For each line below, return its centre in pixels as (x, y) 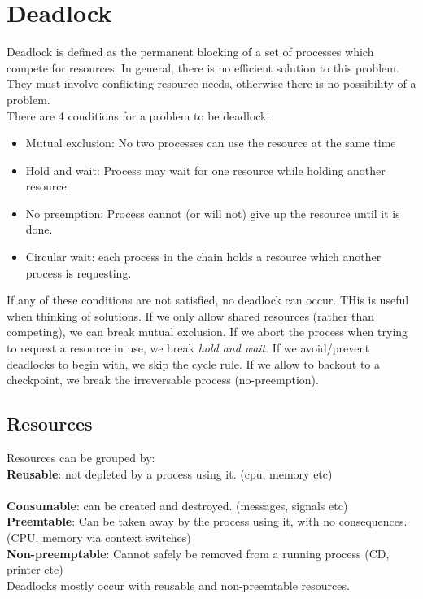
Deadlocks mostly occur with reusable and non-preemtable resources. (178, 585)
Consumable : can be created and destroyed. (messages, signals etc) (177, 505)
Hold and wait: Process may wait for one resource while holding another (205, 170)
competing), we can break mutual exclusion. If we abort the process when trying (207, 332)
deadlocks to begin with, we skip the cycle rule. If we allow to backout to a (194, 363)
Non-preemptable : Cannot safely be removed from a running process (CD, (198, 553)
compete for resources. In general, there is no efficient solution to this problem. (203, 67)
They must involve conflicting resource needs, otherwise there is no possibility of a (211, 83)
